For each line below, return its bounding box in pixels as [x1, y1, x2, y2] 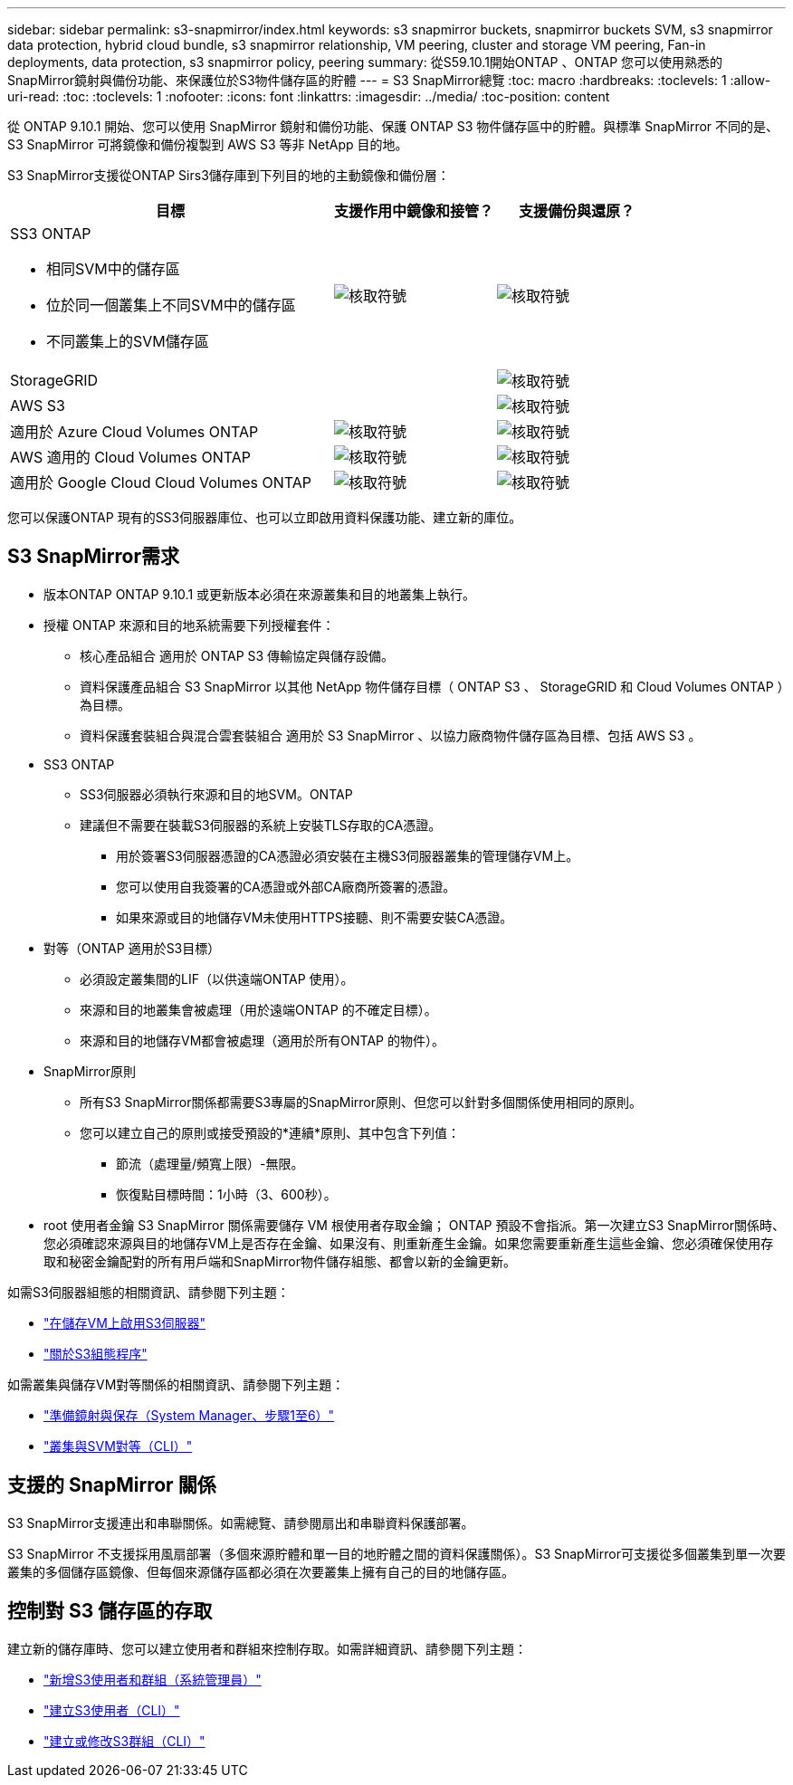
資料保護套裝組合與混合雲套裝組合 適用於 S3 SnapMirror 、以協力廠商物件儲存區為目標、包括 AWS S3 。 [80, 727, 702, 743]
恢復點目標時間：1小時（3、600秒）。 [116, 1186, 337, 1202]
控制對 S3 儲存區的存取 [7, 1599, 213, 1623]
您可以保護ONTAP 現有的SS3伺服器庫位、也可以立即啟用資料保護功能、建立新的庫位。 [7, 510, 522, 525]
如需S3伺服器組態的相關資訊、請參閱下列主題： [7, 1284, 290, 1300]
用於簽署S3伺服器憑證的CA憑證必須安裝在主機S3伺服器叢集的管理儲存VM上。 [116, 847, 579, 864]
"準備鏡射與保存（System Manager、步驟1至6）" [43, 1407, 335, 1423]
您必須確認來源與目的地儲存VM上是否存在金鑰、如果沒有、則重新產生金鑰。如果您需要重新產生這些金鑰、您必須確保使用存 [43, 1235, 774, 1251]
